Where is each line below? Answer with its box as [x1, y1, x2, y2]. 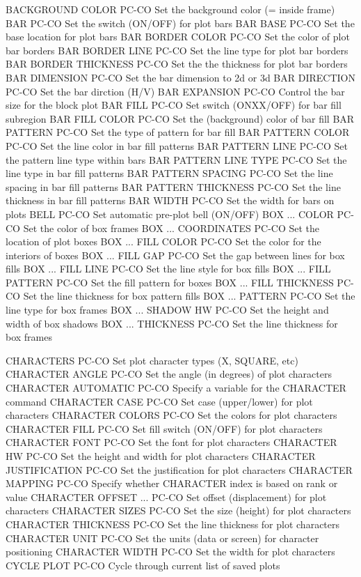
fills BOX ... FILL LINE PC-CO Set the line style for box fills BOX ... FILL [6, 261, 331, 276]
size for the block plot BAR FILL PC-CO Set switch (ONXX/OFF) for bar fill [6, 98, 342, 112]
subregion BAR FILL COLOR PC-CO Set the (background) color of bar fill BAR [6, 111, 355, 125]
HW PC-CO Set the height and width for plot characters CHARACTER [6, 449, 316, 463]
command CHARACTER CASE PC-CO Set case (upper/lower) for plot [6, 394, 313, 408]
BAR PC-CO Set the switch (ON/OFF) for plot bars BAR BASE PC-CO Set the [6, 15, 355, 30]
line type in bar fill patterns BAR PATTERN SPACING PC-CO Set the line [6, 166, 333, 180]
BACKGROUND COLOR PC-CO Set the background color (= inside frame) [6, 2, 335, 16]
